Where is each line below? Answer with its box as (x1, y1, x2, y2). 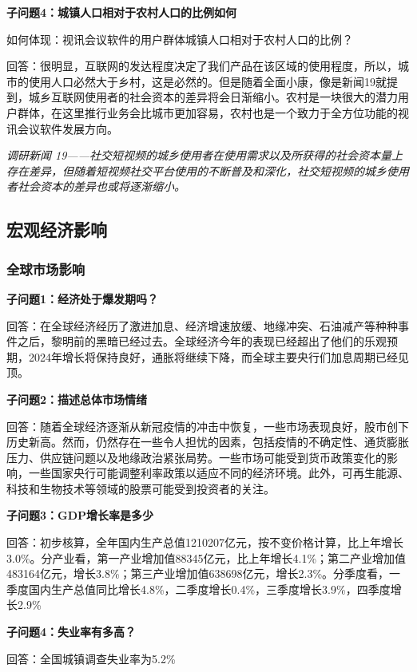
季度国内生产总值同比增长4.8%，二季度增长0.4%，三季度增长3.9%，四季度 (6, 580, 391, 597)
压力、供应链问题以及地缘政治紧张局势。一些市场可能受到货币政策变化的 (6, 449, 387, 465)
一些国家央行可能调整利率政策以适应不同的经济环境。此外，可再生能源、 (28, 464, 409, 481)
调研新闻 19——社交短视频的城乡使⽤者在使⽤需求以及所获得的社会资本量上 (6, 147, 403, 164)
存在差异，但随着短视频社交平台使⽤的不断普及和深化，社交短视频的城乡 (6, 162, 387, 179)
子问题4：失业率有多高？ (6, 623, 137, 640)
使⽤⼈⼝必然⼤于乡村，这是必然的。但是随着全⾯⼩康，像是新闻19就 (28, 73, 387, 89)
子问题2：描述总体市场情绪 (6, 390, 148, 407)
